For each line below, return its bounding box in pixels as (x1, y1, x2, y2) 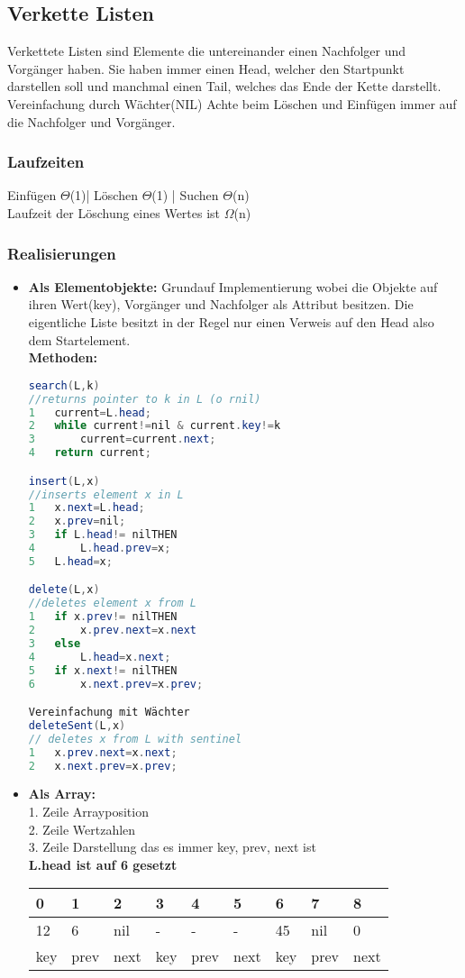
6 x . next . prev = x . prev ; (28, 677, 204, 690)
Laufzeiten (7, 151, 85, 173)
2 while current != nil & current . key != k (28, 419, 281, 433)
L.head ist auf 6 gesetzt (28, 855, 178, 873)
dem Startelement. (28, 330, 131, 349)
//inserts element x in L (28, 488, 184, 501)
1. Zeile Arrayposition (28, 802, 149, 821)
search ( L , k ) (28, 379, 100, 392)
